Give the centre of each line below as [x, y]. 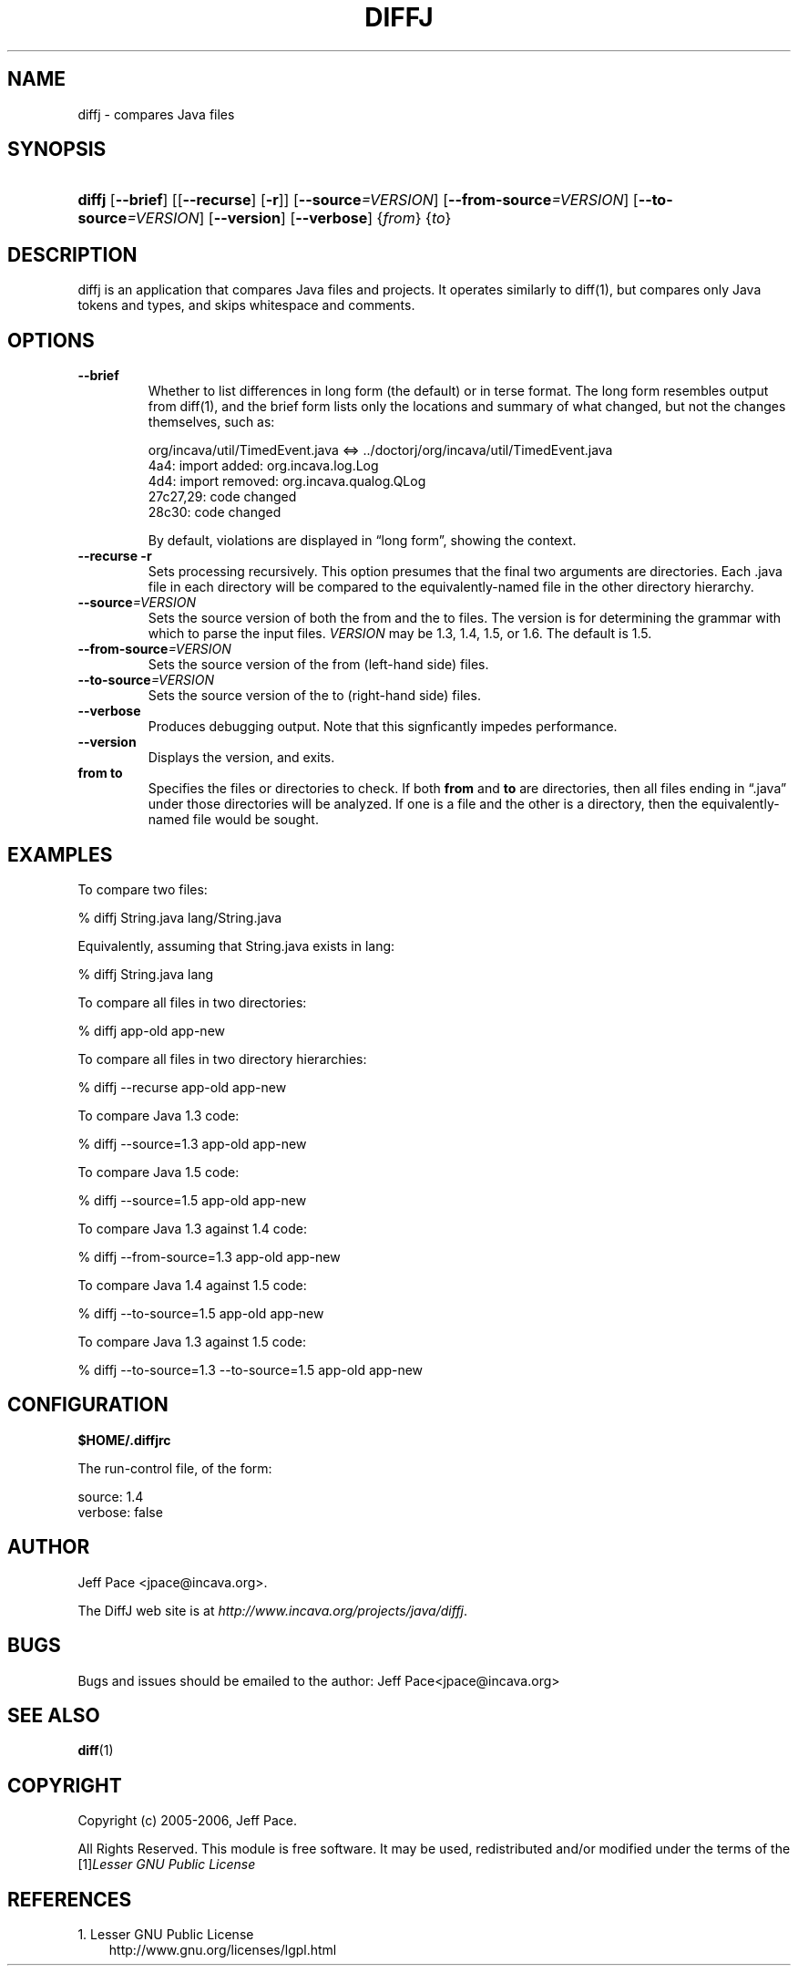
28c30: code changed [215, 512]
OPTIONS [51, 340]
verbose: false [120, 1512]
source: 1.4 [111, 1496]
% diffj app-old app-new [152, 1030]
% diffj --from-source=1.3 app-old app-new [209, 1256]
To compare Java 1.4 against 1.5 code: [192, 1285]
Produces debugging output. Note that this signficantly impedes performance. [383, 727]
